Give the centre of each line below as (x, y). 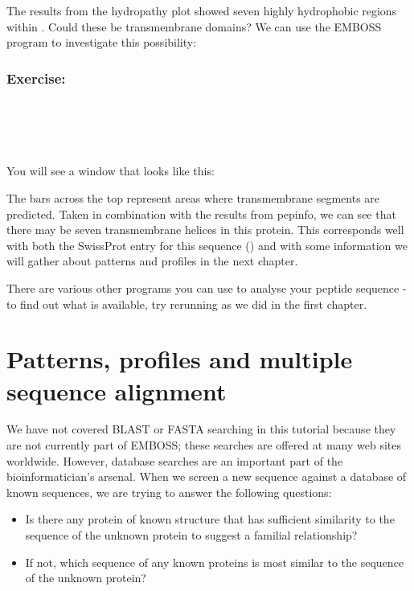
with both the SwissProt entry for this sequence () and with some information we (207, 245)
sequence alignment (117, 390)
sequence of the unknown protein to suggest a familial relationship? (191, 535)
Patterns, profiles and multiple (180, 359)
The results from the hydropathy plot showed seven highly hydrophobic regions (202, 10)
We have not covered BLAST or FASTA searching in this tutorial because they (201, 429)
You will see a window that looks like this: (111, 171)
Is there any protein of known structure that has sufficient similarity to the (210, 519)
